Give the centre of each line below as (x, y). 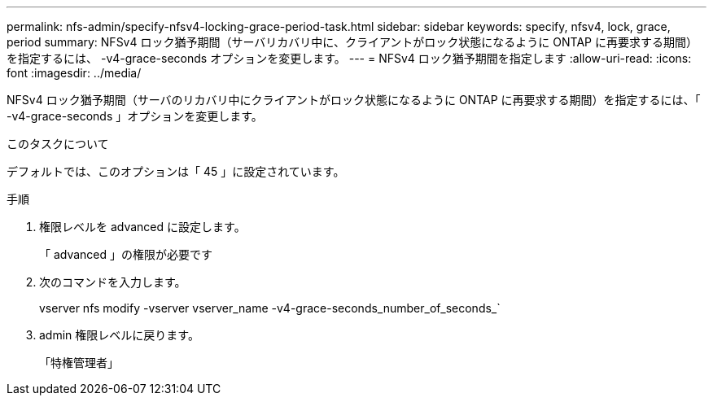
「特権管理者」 (79, 363)
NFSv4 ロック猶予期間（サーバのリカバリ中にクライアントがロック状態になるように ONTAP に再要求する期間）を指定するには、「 (354, 100)
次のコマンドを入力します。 (113, 282)
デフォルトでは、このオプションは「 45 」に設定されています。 (176, 171)
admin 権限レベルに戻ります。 (119, 335)
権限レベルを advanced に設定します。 (142, 227)
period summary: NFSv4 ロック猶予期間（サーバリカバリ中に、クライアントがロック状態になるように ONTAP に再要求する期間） (352, 42)
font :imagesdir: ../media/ (74, 73)
